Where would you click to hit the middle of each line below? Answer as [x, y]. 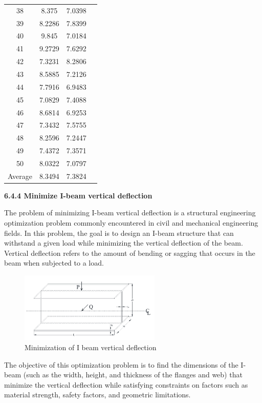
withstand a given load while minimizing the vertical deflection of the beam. [124, 243]
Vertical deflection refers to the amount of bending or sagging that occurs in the [130, 253]
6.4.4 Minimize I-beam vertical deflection [78, 195]
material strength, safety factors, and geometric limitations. [97, 395]
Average [20, 176]
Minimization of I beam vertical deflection [91, 347]
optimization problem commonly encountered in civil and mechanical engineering [131, 223]
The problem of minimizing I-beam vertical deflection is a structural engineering [130, 213]
